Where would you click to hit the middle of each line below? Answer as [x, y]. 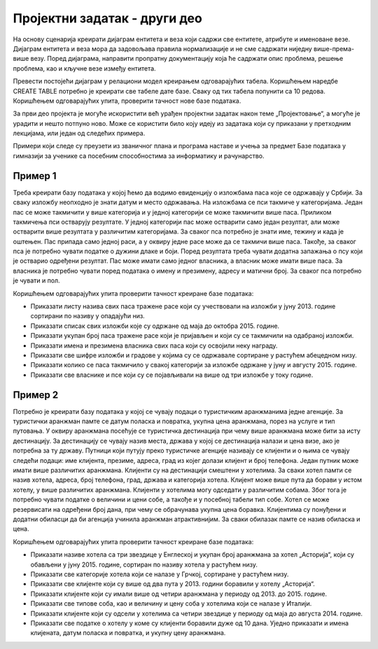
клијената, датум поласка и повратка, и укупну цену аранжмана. [128, 633]
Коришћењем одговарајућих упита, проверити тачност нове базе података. [127, 101]
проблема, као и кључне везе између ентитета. [85, 68]
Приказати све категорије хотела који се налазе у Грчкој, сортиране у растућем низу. [160, 574]
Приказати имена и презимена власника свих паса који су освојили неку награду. [154, 345]
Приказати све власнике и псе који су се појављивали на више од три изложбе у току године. [172, 375]
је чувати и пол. [36, 280]
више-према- [334, 48]
